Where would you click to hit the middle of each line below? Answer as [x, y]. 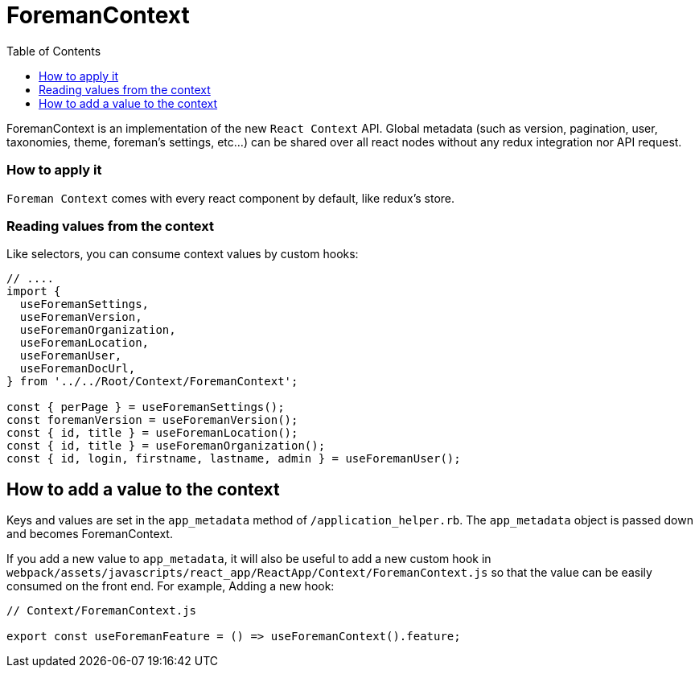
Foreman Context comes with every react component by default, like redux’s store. [231, 198]
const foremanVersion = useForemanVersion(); [152, 420]
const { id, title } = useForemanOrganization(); [166, 446]
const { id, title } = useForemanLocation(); [152, 433]
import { [34, 292]
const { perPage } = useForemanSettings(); [146, 407]
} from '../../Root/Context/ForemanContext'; [152, 382]
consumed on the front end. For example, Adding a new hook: [171, 586]
